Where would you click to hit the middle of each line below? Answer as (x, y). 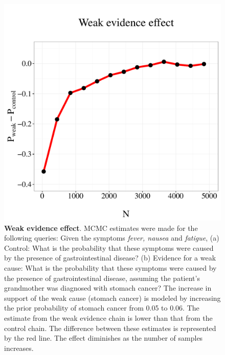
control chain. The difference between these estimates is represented (110, 328)
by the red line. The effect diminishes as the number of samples (104, 338)
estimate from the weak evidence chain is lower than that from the (108, 317)
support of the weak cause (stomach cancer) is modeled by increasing (112, 298)
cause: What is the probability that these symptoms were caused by (110, 267)
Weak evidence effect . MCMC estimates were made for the (101, 228)
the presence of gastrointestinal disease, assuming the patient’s (102, 278)
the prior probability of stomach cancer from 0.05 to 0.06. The (102, 308)
